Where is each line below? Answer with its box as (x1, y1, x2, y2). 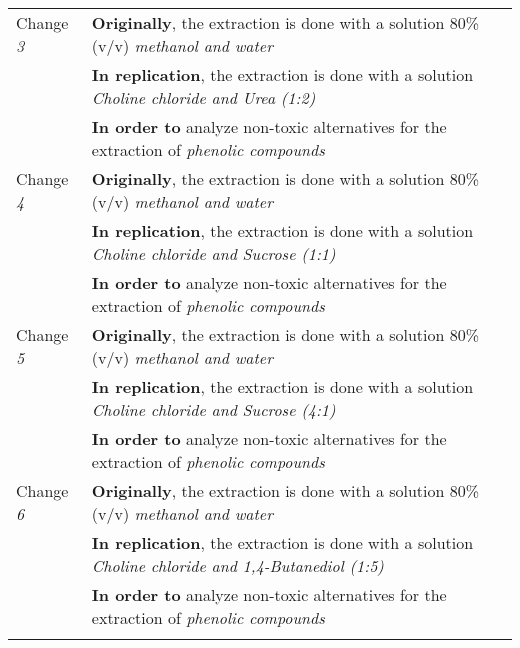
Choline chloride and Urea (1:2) (91, 86, 316, 109)
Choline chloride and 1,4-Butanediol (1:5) (91, 554, 384, 577)
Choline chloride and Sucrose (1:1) (91, 242, 336, 265)
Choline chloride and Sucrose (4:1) (91, 398, 336, 421)
